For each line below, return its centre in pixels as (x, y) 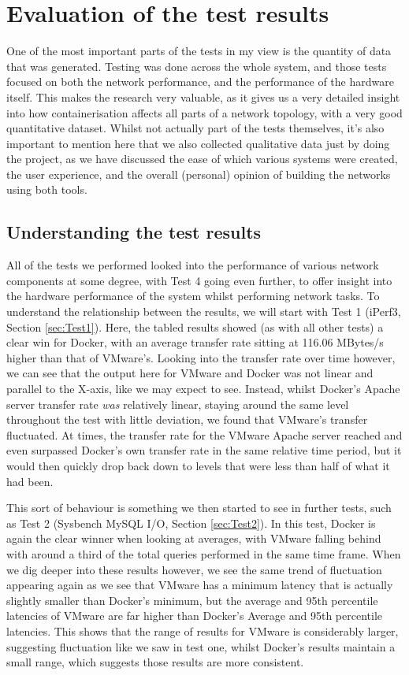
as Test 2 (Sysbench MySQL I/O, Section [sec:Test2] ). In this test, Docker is (191, 523)
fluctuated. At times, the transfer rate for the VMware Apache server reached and (204, 434)
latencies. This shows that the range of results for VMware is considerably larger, (203, 630)
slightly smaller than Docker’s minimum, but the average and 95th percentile (192, 600)
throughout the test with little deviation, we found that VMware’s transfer (187, 419)
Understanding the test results (134, 232)
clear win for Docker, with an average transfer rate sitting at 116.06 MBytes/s (195, 342)
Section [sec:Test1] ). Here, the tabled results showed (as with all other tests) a (195, 326)
